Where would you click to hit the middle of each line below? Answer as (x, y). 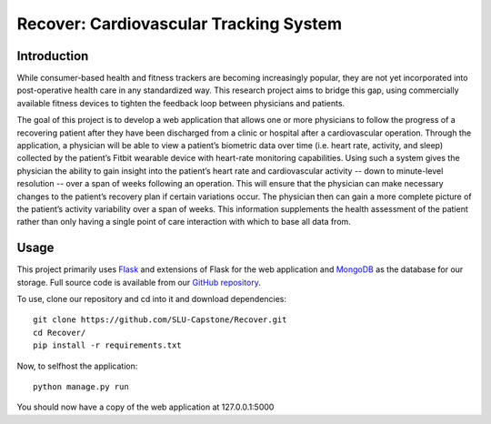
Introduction (53, 56)
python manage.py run (81, 387)
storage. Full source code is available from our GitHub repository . (139, 282)
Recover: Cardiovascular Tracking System (180, 24)
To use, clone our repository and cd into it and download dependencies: (151, 299)
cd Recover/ (60, 333)
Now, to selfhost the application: (77, 366)
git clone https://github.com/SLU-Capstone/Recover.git (160, 320)
